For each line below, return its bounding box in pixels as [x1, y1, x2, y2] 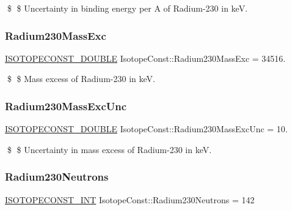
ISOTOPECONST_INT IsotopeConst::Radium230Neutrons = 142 [5, 193, 255, 206]
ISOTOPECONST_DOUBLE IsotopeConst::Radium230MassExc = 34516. [5, 51, 286, 64]
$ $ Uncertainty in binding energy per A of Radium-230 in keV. [7, 2, 248, 14]
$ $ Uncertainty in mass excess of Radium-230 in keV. [7, 143, 212, 156]
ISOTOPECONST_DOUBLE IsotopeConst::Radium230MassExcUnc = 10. [5, 122, 288, 135]
